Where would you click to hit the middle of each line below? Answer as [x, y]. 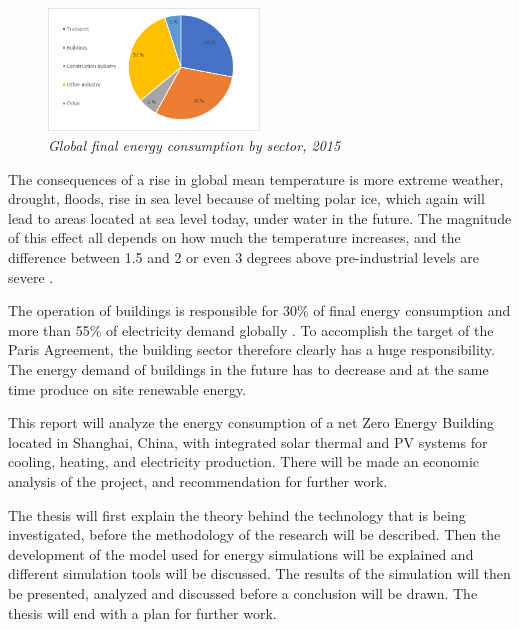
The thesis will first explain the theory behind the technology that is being [237, 514]
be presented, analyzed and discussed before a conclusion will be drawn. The [243, 592]
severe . [31, 276]
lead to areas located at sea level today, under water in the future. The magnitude [260, 217]
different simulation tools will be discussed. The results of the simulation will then [259, 573]
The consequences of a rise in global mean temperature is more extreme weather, [256, 178]
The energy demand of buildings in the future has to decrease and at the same [248, 369]
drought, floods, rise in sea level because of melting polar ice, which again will [246, 198]
